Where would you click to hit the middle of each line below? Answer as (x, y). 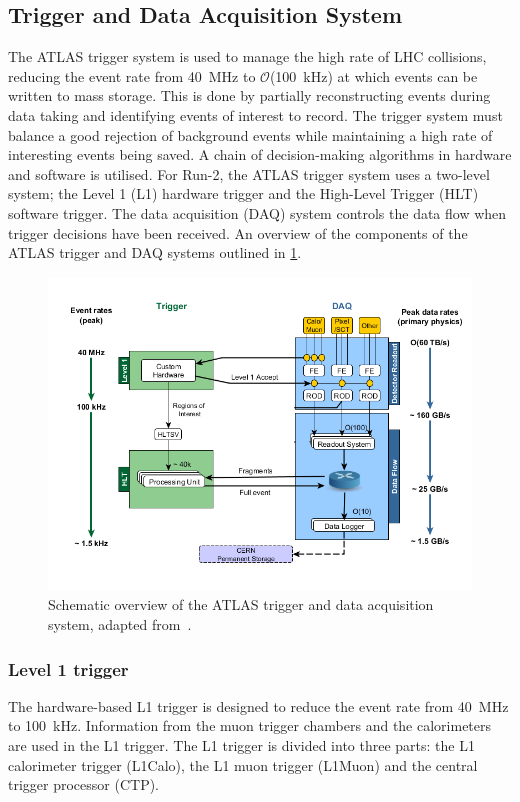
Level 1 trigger (68, 668)
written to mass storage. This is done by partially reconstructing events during (249, 95)
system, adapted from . (120, 624)
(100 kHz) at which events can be (373, 75)
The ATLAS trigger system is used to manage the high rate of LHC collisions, (247, 56)
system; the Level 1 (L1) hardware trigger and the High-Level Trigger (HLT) (243, 193)
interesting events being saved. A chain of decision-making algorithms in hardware (260, 154)
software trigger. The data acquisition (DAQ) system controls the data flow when (257, 212)
